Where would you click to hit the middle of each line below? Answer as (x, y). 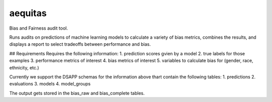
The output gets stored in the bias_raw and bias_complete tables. (77, 93)
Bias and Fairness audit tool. (39, 28)
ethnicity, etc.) (24, 67)
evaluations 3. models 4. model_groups (50, 84)
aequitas (28, 13)
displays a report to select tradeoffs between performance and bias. (80, 44)
